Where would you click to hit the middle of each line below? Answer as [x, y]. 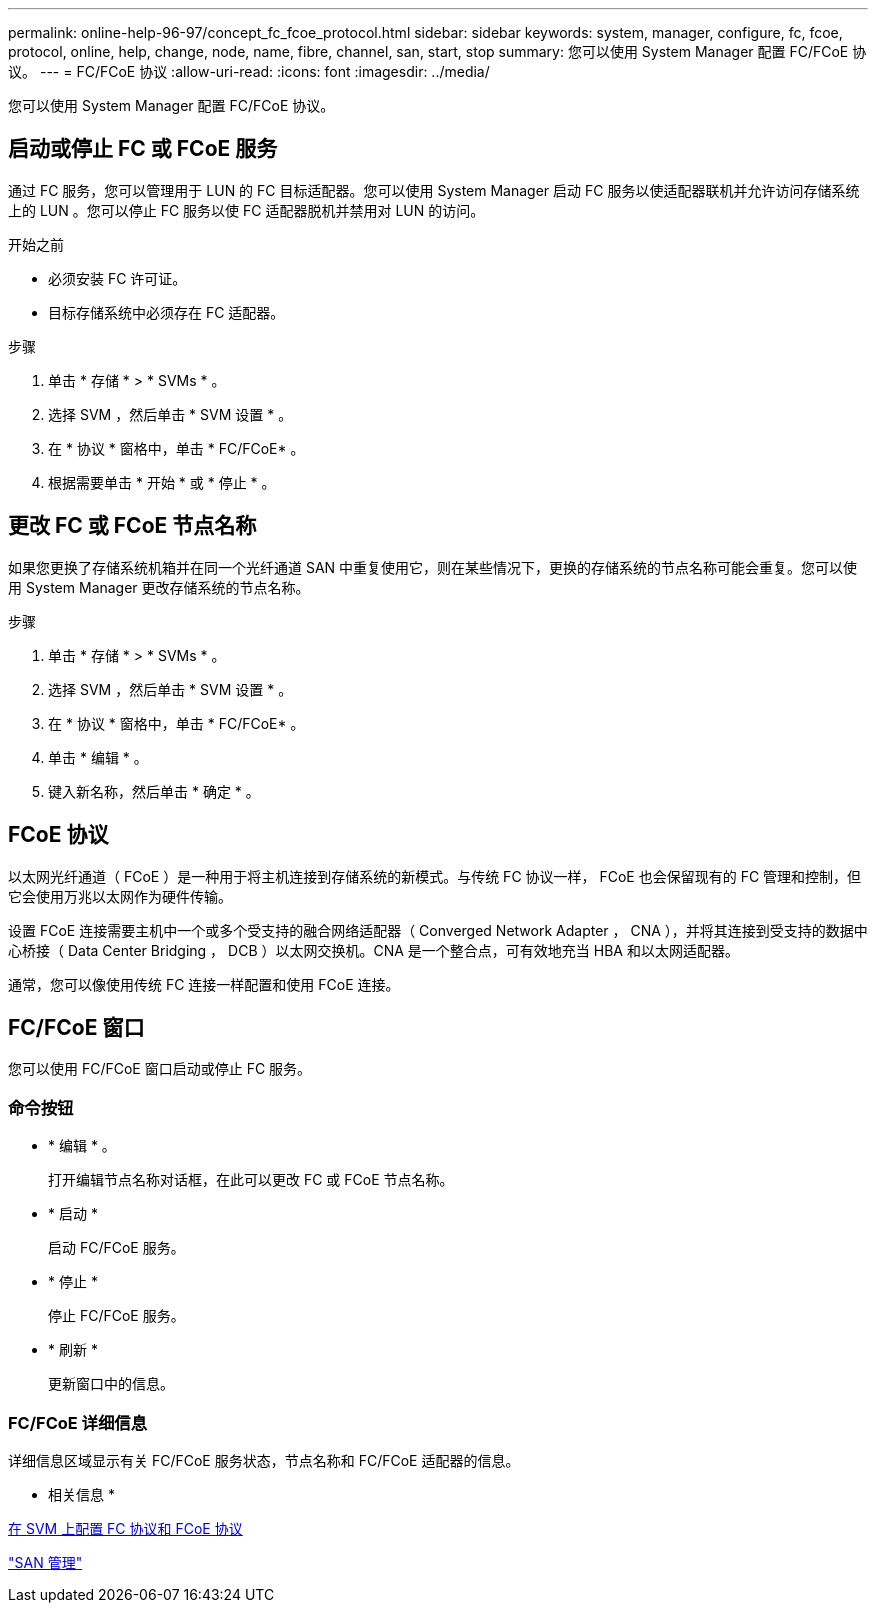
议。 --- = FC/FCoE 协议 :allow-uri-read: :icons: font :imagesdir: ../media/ [249, 71]
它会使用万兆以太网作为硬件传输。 [120, 896]
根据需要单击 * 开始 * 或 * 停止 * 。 [162, 482]
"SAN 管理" [45, 1562]
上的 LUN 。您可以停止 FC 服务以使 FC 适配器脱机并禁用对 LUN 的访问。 [246, 210]
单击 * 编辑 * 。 [98, 757]
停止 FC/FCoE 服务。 [116, 1316]
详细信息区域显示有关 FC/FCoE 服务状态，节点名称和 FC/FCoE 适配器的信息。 [264, 1460]
